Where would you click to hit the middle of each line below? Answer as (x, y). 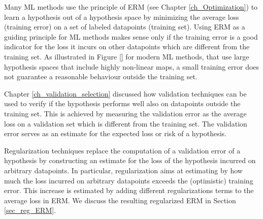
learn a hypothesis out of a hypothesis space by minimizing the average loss (122, 17)
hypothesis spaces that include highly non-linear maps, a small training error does (132, 66)
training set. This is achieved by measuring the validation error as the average (125, 113)
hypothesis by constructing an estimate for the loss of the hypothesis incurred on (130, 160)
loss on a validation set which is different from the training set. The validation (126, 123)
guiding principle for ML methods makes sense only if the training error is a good (131, 36)
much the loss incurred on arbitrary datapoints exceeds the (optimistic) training (129, 180)
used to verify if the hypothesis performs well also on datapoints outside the (122, 103)
